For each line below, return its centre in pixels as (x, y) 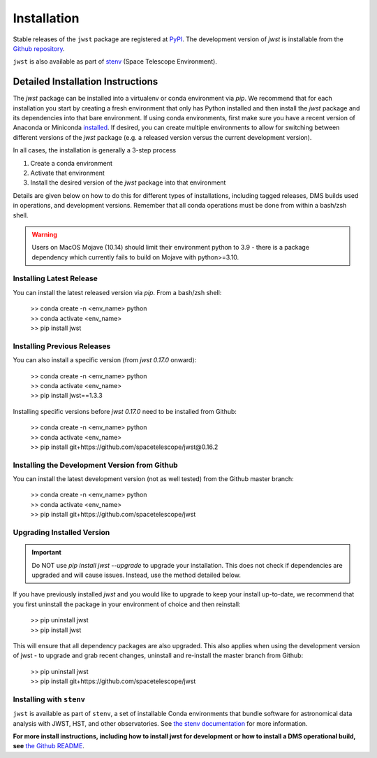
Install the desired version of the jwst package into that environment (128, 183)
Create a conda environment (72, 163)
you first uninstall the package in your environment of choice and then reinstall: (127, 604)
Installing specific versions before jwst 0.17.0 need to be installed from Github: (125, 411)
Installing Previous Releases (62, 346)
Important (47, 552)
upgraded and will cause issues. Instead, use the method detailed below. (136, 575)
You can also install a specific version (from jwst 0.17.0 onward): (105, 360)
